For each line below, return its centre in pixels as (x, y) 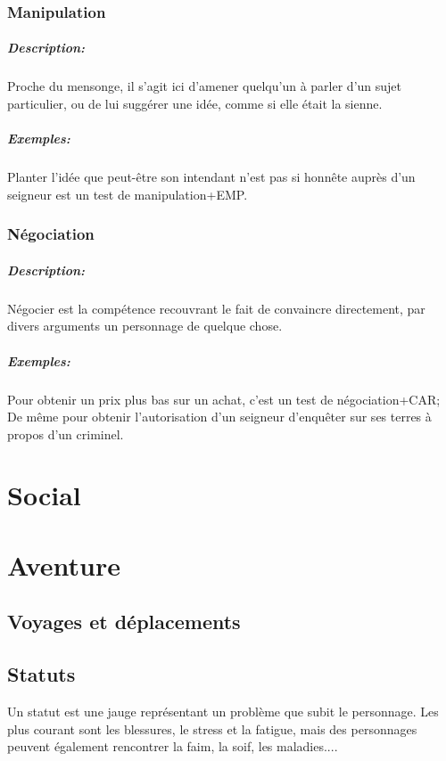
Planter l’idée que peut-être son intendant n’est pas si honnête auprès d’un (211, 177)
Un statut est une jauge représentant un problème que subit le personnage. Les (223, 712)
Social (44, 495)
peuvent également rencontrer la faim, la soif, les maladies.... (173, 746)
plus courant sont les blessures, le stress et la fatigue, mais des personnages (212, 728)
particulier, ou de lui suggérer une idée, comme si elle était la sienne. (195, 103)
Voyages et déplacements (124, 622)
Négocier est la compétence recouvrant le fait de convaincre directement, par (216, 308)
